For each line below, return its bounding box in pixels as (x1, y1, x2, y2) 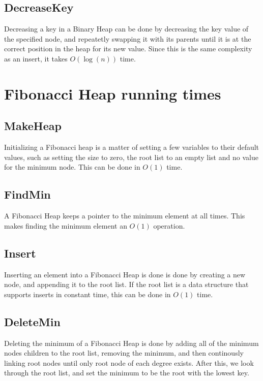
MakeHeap (4, 118, 62, 134)
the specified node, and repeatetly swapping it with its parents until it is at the (4, 33, 251, 44)
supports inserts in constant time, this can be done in (4, 289, 171, 299)
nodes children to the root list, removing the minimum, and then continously (4, 347, 244, 358)
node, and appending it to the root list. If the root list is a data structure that (4, 279, 249, 290)
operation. (153, 220, 185, 231)
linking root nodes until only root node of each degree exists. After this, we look (4, 357, 254, 368)
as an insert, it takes (4, 53, 68, 63)
